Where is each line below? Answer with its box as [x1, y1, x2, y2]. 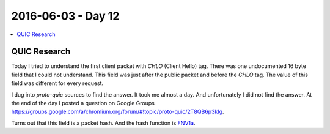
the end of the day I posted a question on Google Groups [11, 100, 155, 107]
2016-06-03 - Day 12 [11, 9, 120, 23]
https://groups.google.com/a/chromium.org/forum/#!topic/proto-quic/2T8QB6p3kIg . [11, 108, 224, 116]
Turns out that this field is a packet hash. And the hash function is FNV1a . [11, 119, 196, 127]
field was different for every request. [11, 80, 104, 87]
